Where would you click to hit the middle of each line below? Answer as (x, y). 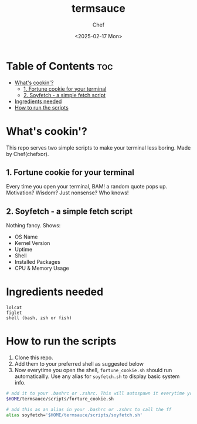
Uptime (23, 250)
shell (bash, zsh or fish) (39, 318)
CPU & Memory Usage (42, 268)
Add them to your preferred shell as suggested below (79, 364)
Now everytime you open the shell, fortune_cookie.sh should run (93, 370)
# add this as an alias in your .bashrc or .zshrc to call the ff (89, 409)
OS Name (26, 237)
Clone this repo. (34, 357)
